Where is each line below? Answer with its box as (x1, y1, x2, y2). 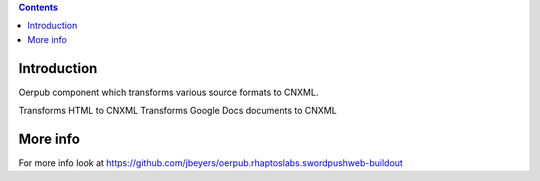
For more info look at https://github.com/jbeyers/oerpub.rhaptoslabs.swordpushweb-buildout (18, 156, 404, 169)
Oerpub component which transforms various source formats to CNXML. (18, 86, 319, 98)
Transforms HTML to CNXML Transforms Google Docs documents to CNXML (18, 105, 337, 117)
